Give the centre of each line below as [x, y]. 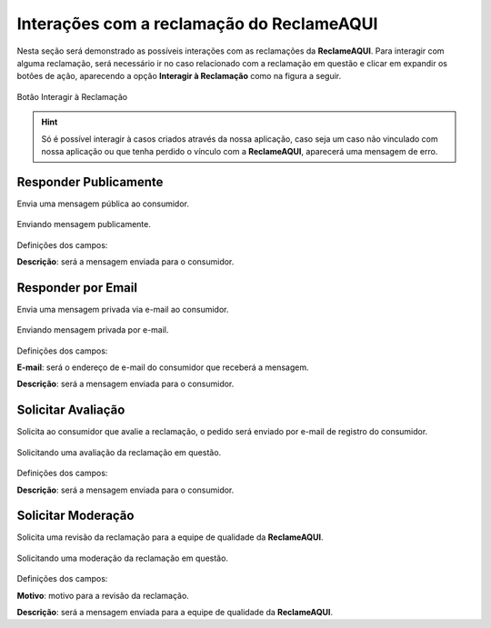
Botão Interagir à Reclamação [72, 96]
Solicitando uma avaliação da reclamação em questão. [119, 452]
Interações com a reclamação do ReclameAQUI [197, 24]
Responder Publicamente [90, 182]
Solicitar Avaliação [71, 410]
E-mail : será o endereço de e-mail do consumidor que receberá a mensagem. [163, 367]
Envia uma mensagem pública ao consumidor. [103, 204]
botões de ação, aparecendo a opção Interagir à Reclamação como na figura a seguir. [179, 76]
